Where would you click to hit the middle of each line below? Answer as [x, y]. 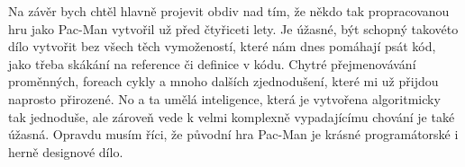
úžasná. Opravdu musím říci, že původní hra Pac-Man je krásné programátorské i [233, 134]
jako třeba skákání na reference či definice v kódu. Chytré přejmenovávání [212, 63]
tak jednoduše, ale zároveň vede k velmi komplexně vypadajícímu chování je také [232, 116]
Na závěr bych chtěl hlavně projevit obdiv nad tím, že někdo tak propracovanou [229, 11]
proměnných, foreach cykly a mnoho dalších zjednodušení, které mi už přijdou [223, 81]
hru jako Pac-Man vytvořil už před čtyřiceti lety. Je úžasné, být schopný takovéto [233, 28]
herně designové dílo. [66, 151]
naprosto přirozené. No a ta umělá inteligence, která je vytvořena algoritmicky [224, 98]
